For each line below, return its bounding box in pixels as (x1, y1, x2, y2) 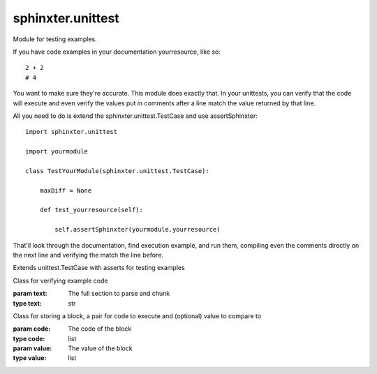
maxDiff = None (39, 186, 92, 195)
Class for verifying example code (13, 276, 108, 285)
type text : (13, 299, 42, 307)
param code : (13, 324, 51, 333)
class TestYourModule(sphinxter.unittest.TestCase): (25, 167, 209, 174)
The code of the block (68, 324, 132, 333)
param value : (13, 344, 52, 352)
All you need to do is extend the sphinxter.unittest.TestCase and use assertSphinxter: (13, 112, 258, 120)
